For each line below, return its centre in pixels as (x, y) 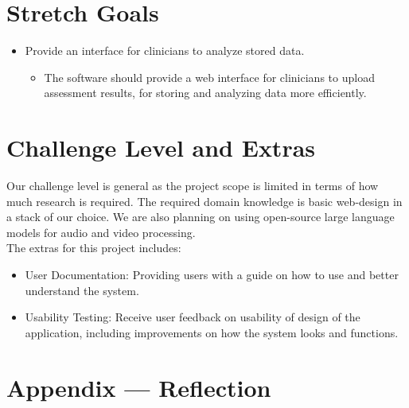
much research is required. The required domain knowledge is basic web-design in (204, 201)
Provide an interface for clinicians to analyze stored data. (165, 51)
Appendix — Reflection (139, 387)
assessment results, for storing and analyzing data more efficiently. (205, 93)
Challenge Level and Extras (161, 148)
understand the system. (82, 290)
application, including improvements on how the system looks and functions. (212, 332)
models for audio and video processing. (101, 232)
